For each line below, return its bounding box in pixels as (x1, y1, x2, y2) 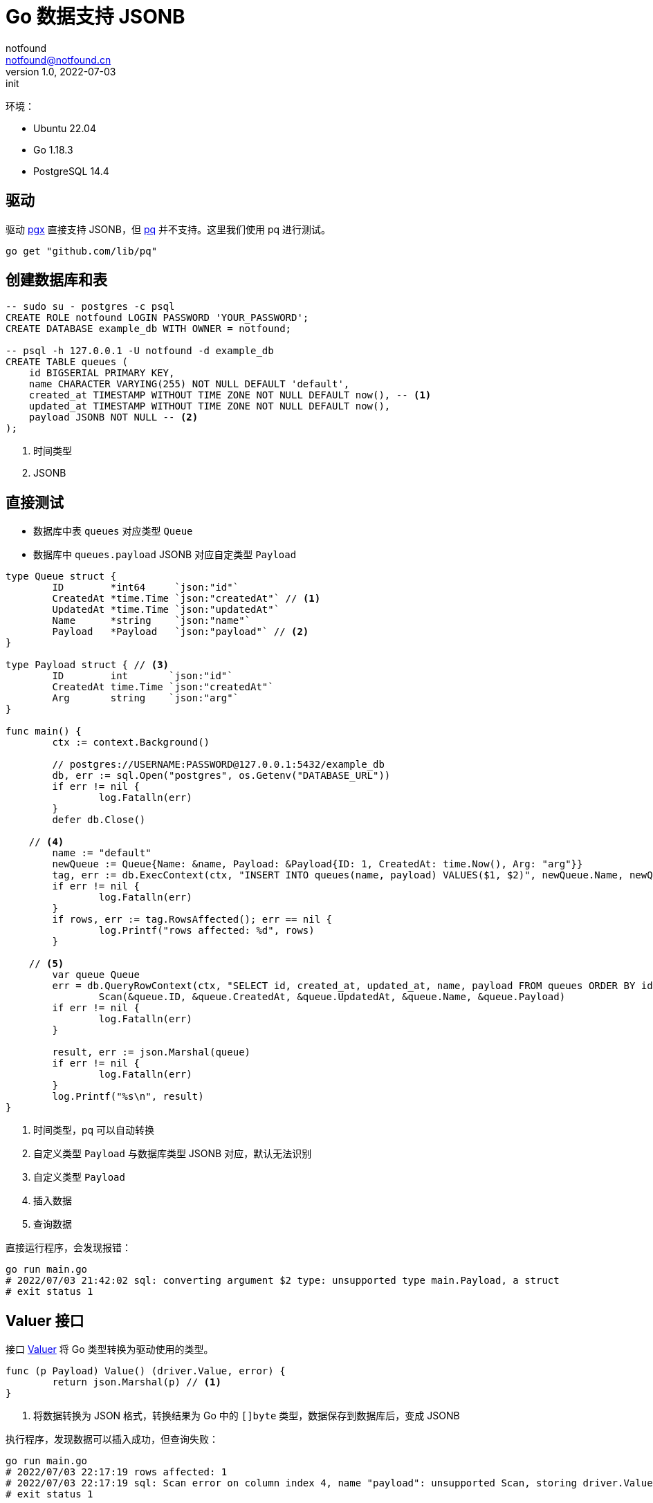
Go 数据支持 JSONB (6, 5, 185, 28)
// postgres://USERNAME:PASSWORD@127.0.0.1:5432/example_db (52, 759, 385, 771)
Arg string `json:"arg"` (52, 692, 239, 704)
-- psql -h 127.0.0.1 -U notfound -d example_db (6, 345, 274, 357)
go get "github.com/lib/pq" (6, 245, 158, 257)
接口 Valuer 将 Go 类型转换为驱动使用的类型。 (6, 1343, 214, 1356)
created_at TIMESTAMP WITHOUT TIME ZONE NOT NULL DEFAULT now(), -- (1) (28, 389, 432, 401)
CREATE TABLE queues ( (6, 356, 129, 368)
